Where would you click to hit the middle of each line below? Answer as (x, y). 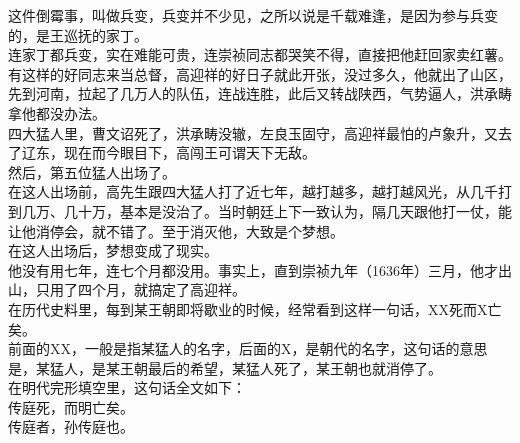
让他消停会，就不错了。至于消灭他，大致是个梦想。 (176, 230)
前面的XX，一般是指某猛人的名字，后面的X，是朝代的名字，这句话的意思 (248, 348)
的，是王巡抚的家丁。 (78, 34)
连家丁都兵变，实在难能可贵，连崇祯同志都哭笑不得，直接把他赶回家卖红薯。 (260, 54)
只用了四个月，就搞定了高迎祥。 (140, 289)
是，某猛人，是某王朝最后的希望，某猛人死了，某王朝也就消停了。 (225, 367)
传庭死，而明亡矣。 (71, 406)
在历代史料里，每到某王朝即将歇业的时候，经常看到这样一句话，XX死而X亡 (255, 308)
